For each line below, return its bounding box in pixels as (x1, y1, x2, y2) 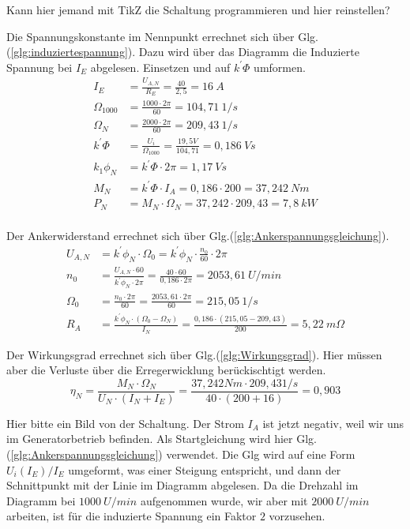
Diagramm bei (6, 492, 76, 508)
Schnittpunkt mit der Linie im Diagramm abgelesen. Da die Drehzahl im (6, 477, 359, 493)
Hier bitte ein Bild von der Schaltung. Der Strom (6, 415, 244, 431)
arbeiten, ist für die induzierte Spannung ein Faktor (6, 508, 257, 524)
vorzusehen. (269, 508, 325, 524)
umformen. (254, 58, 306, 75)
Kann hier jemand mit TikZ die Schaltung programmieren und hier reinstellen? (6, 2, 390, 17)
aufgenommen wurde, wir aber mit (140, 492, 308, 508)
